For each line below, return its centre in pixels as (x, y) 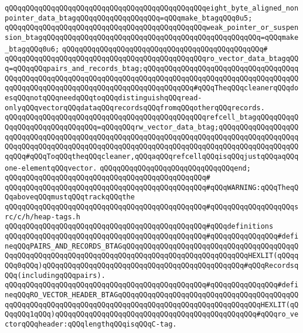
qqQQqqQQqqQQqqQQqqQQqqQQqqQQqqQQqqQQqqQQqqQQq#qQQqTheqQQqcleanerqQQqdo (152, 88)
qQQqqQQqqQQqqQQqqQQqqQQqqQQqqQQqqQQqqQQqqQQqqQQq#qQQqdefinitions (139, 227)
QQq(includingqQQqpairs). (55, 275)
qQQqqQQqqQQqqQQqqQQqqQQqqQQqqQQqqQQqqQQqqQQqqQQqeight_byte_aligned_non (152, 8)
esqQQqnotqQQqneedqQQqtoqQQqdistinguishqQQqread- (103, 98)
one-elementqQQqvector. (51, 168)
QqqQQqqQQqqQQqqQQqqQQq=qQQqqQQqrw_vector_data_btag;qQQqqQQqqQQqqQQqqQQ (152, 127)
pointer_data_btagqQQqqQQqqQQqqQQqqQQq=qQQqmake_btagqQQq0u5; (129, 18)
